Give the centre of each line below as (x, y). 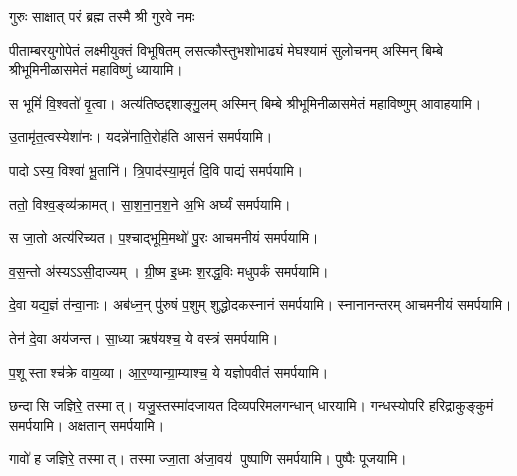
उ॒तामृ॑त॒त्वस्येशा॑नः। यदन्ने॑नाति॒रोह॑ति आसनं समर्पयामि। (141, 136)
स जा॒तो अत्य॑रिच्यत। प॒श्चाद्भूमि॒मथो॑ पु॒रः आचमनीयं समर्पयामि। (164, 237)
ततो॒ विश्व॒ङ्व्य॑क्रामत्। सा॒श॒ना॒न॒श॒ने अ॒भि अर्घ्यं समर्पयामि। (150, 203)
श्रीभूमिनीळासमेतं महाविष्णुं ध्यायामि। (96, 69)
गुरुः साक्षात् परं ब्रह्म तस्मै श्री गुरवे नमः (102, 16)
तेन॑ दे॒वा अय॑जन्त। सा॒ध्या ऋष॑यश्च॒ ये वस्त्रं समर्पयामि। (144, 337)
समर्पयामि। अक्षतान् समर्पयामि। (87, 424)
